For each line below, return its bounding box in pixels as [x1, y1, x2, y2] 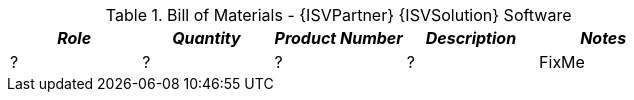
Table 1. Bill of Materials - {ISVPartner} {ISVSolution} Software [105, 5, 572, 25]
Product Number [274, 28, 403, 48]
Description [425, 28, 517, 48]
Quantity [172, 28, 241, 48]
